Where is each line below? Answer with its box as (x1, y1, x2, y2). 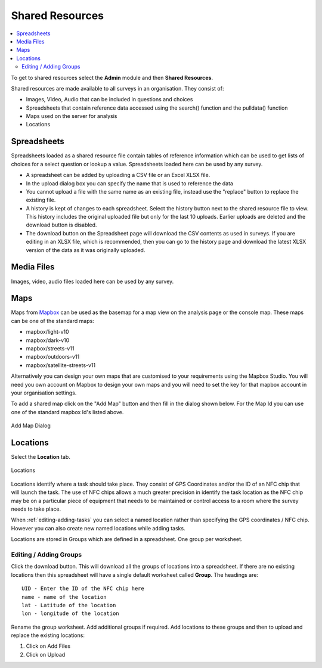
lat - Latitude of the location (21, 602, 116, 608)
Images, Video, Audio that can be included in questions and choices (26, 96, 193, 103)
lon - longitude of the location (21, 610, 119, 617)
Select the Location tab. (11, 453, 71, 461)
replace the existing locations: (11, 632, 85, 639)
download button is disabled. (26, 221, 97, 229)
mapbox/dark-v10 (26, 337, 70, 344)
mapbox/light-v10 (26, 328, 69, 335)
